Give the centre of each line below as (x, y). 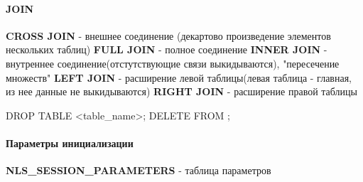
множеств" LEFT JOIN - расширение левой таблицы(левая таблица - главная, (179, 77)
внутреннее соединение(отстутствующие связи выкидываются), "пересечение (173, 63)
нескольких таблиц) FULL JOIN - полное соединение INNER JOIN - (167, 49)
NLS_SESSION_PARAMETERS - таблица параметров (139, 170)
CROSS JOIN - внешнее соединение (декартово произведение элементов (168, 35)
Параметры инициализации (70, 143)
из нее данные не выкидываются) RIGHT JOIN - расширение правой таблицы (181, 91)
